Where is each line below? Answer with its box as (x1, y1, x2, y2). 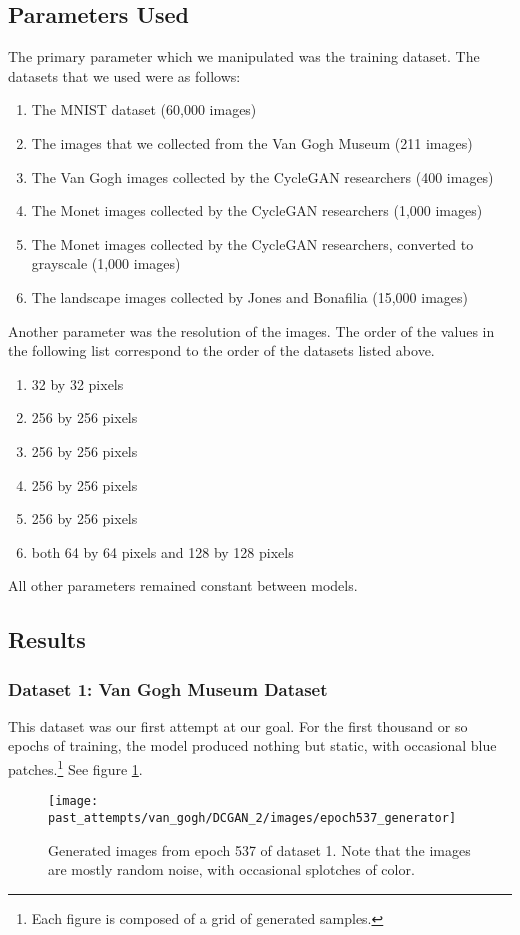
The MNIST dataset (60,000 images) (31, 99, 257, 120)
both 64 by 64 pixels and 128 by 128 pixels (31, 541, 294, 562)
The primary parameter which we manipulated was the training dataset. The (8, 46, 480, 67)
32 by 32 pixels (31, 373, 124, 394)
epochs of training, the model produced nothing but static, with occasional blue (8, 735, 497, 756)
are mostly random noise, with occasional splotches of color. (48, 859, 415, 880)
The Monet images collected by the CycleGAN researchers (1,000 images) (31, 200, 483, 221)
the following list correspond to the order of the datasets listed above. (8, 340, 435, 361)
